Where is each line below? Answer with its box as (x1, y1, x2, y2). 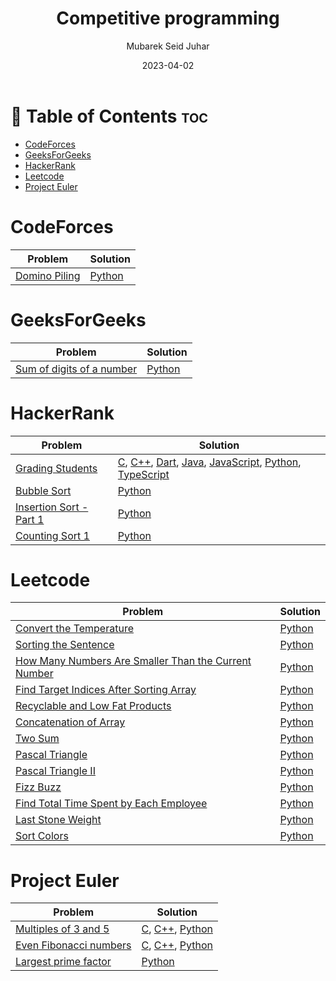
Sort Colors (15, 829, 69, 843)
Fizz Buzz (15, 780, 62, 794)
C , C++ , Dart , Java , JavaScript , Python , (117, 455, 302, 469)
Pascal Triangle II (15, 764, 96, 778)
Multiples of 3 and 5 (15, 922, 110, 936)
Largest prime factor (15, 955, 112, 969)
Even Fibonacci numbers (15, 938, 132, 952)
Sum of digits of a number (15, 362, 138, 376)
